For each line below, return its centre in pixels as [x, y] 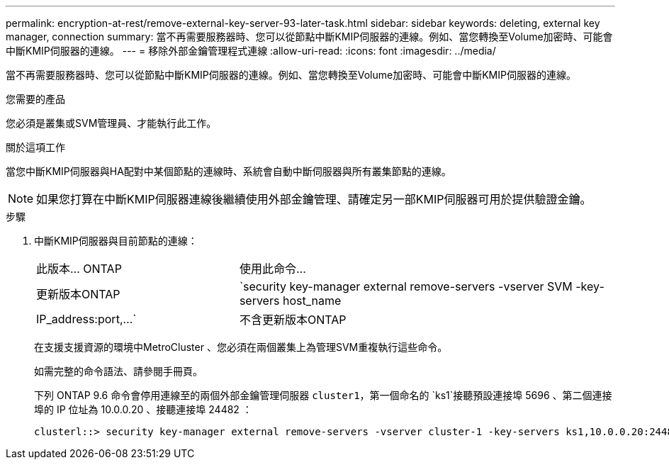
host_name [312, 301]
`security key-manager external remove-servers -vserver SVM [406, 286]
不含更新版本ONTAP [293, 320]
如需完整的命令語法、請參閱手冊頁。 [118, 371]
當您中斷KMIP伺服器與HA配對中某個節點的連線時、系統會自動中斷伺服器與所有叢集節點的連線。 [229, 171]
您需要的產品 [35, 99]
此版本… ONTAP [79, 269]
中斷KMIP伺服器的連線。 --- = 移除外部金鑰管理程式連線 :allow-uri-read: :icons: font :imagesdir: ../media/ [251, 51]
